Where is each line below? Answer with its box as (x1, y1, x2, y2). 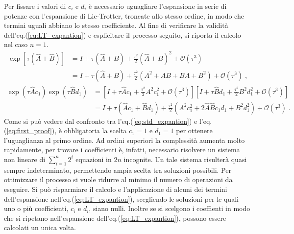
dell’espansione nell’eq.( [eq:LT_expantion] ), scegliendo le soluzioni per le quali (4, 193, 239, 204)
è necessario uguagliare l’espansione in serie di (89, 1, 227, 11)
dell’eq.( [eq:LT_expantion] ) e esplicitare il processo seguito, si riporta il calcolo (4, 29, 241, 40)
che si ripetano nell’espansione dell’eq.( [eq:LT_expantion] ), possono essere (4, 212, 226, 223)
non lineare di (4, 154, 46, 164)
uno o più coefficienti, (4, 203, 69, 213)
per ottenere (176, 125, 213, 136)
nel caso (4, 39, 28, 49)
